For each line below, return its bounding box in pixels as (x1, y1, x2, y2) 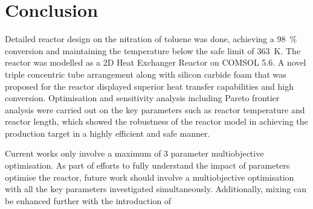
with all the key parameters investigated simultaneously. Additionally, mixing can (5, 182, 306, 195)
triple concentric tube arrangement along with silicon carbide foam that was (5, 67, 286, 80)
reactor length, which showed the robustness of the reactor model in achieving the (5, 115, 308, 128)
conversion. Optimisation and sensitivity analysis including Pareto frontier (5, 92, 280, 104)
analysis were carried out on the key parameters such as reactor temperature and (5, 103, 305, 116)
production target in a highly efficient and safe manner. (5, 126, 210, 139)
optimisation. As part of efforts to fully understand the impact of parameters (5, 159, 290, 172)
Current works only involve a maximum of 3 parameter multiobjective (5, 147, 264, 160)
